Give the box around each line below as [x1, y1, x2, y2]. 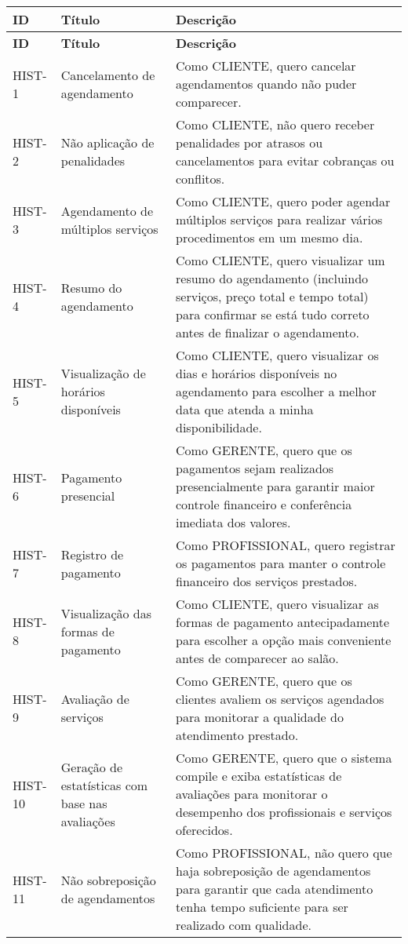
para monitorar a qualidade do [176, 708, 344, 726]
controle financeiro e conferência [176, 495, 352, 513]
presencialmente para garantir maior [176, 477, 375, 495]
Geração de [60, 757, 123, 776]
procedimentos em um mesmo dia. [176, 228, 363, 246]
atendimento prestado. [176, 726, 299, 744]
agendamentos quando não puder [176, 75, 357, 93]
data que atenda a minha [176, 400, 314, 418]
